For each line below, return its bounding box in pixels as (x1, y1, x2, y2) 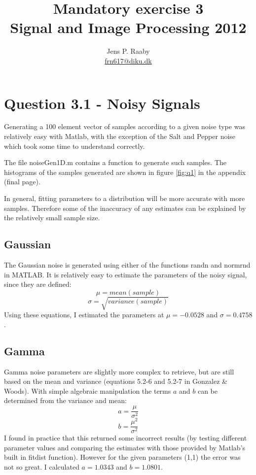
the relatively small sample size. (4, 212, 100, 223)
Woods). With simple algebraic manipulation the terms (4, 385, 171, 396)
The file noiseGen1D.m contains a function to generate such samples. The (4, 157, 227, 168)
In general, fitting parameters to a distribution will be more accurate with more (4, 193, 245, 203)
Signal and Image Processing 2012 (10, 17, 247, 37)
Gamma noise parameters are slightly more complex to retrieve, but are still (4, 366, 234, 376)
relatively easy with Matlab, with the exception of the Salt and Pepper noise (4, 131, 236, 141)
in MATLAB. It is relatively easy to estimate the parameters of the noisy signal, (4, 269, 247, 279)
